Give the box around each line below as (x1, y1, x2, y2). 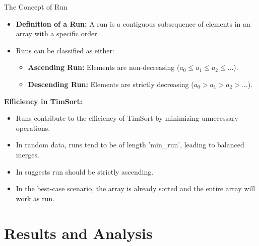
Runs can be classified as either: (16, 45, 114, 55)
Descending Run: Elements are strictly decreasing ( (28, 78, 194, 89)
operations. (16, 122, 50, 133)
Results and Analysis (4, 222, 153, 243)
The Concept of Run (4, 2, 68, 12)
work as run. (16, 193, 55, 203)
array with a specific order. (16, 28, 99, 39)
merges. (16, 149, 39, 159)
